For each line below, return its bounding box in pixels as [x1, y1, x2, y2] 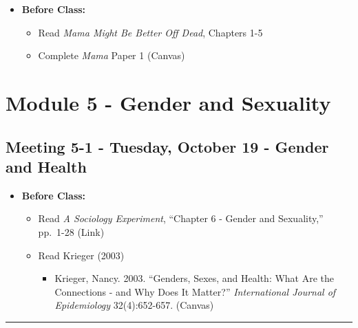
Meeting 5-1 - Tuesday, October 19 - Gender [6, 135, 329, 157]
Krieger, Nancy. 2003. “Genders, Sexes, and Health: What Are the [54, 271, 335, 285]
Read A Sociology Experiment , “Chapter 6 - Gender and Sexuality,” [38, 211, 324, 226]
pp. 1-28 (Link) [38, 224, 105, 239]
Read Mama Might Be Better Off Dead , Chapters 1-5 [38, 25, 263, 39]
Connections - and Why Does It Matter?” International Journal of [54, 284, 336, 298]
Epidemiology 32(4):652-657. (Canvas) [54, 298, 214, 312]
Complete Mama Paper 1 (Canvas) [38, 48, 185, 63]
